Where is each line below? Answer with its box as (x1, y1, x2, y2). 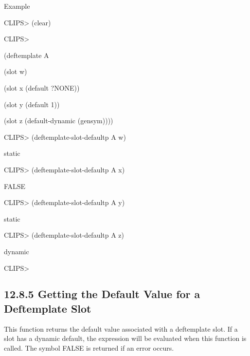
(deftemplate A (4, 50, 49, 60)
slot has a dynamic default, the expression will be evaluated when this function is (4, 333, 247, 343)
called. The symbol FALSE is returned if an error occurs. (4, 342, 174, 353)
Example (4, 1, 30, 11)
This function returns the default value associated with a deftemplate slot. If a (4, 323, 238, 334)
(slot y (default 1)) (4, 99, 60, 109)
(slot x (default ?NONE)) (4, 82, 80, 93)
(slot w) (4, 66, 27, 76)
